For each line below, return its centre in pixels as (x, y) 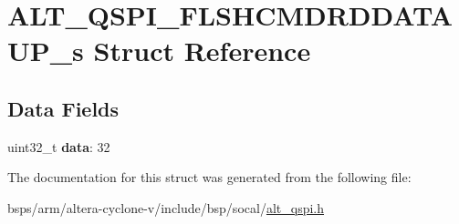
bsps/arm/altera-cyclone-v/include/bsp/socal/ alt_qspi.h (166, 207)
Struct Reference (202, 51)
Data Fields (63, 108)
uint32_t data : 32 (59, 146)
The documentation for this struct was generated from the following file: (209, 177)
